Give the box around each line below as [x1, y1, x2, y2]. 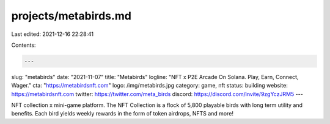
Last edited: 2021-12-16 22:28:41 [11, 30, 94, 38]
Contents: [11, 41, 36, 49]
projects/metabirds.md [11, 9, 131, 22]
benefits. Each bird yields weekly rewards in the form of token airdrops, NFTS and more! [11, 110, 233, 117]
